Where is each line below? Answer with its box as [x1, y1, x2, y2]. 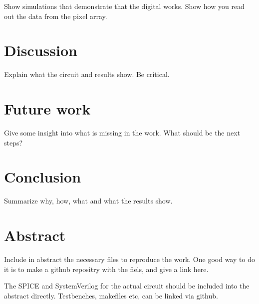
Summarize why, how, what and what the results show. [4, 195, 173, 206]
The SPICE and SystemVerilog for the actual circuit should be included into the [4, 280, 250, 291]
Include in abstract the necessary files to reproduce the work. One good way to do [4, 254, 255, 264]
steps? [4, 137, 23, 147]
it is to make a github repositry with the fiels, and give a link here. [4, 263, 209, 274]
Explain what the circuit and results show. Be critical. [4, 69, 170, 79]
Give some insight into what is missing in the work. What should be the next [4, 127, 241, 138]
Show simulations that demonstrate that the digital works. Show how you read [4, 1, 245, 11]
